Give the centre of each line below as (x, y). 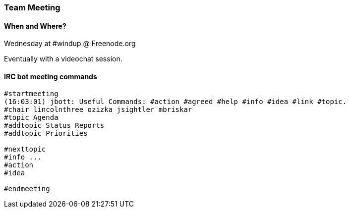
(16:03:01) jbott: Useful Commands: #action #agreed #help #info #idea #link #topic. (175, 102)
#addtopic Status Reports (54, 126)
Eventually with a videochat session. (63, 59)
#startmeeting (31, 94)
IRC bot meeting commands (51, 76)
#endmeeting (27, 189)
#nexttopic (25, 149)
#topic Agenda (31, 118)
